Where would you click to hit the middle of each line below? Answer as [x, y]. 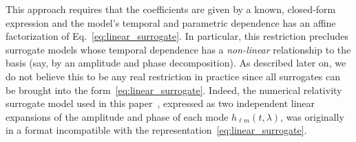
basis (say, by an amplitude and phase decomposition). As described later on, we [176, 63]
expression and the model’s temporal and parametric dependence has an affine [171, 22]
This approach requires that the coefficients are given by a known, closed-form [171, 9]
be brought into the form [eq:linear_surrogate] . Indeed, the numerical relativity [174, 90]
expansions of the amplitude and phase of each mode [117, 116]
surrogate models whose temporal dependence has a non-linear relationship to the [178, 49]
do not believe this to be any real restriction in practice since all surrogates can [173, 76]
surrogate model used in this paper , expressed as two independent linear [160, 103]
